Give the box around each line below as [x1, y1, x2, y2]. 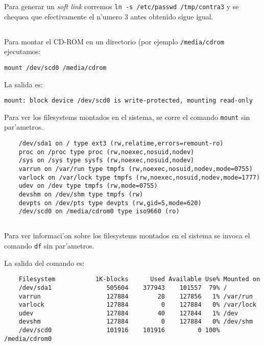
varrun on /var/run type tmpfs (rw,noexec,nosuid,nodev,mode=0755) [18, 165, 253, 173]
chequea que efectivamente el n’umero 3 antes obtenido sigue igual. [4, 11, 213, 21]
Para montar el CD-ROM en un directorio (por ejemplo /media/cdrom [4, 36, 224, 46]
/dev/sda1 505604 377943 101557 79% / [18, 284, 227, 291]
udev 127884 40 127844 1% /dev [18, 309, 238, 317]
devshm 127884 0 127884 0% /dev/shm [18, 318, 253, 326]
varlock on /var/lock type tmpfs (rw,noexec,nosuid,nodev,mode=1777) [18, 174, 260, 181]
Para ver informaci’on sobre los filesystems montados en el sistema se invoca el [4, 230, 250, 241]
